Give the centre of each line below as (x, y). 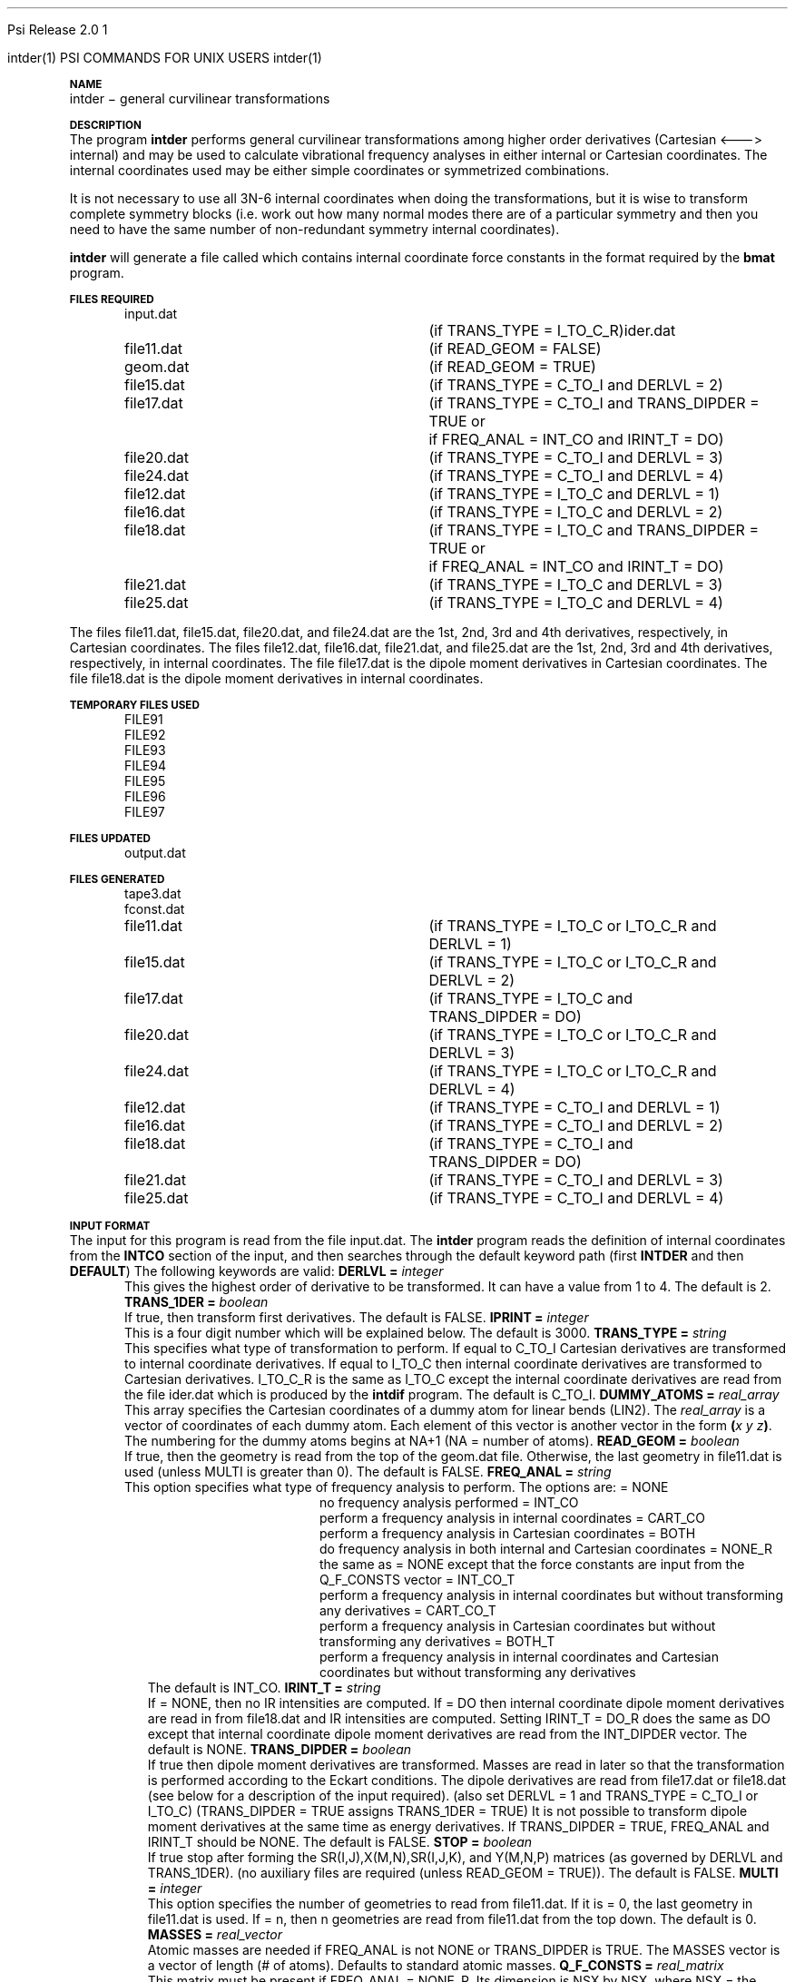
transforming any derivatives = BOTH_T (437, 1641)
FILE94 (146, 765)
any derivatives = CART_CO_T (408, 1610)
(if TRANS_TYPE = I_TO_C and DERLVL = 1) (574, 494)
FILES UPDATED (110, 839)
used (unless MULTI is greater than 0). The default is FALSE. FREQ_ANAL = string (368, 1472)
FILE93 (145, 750)
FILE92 (145, 735)
